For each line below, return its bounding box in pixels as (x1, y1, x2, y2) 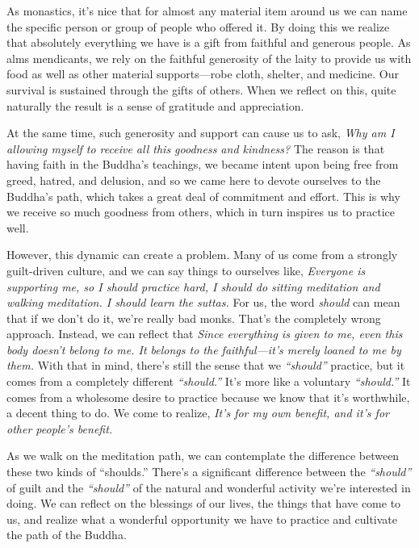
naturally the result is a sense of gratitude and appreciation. (6, 97, 304, 114)
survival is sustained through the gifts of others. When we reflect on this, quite (6, 81, 396, 98)
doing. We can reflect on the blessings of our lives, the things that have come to (6, 495, 401, 512)
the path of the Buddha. (6, 526, 127, 543)
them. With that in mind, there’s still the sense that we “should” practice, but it (6, 357, 405, 374)
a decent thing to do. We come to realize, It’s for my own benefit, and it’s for (6, 404, 389, 421)
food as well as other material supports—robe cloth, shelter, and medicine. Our (6, 65, 399, 82)
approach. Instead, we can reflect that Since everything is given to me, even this (6, 325, 403, 342)
